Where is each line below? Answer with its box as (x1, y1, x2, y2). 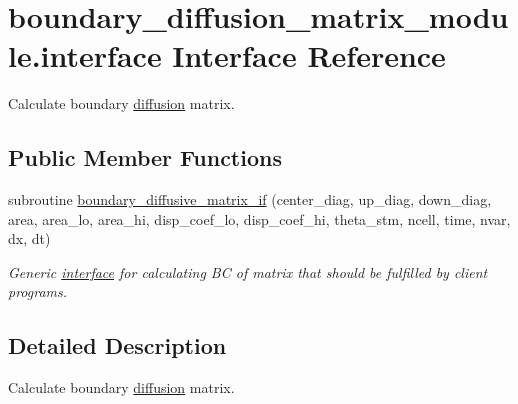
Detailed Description (8, 330, 227, 361)
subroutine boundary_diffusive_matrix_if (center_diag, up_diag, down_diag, (8, 189, 492, 210)
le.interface (8, 35, 162, 76)
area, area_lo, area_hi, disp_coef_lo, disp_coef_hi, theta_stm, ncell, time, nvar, (8, 208, 511, 229)
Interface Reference (172, 35, 446, 76)
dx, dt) (8, 228, 51, 249)
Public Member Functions (8, 142, 282, 173)
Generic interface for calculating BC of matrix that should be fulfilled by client (8, 261, 488, 282)
